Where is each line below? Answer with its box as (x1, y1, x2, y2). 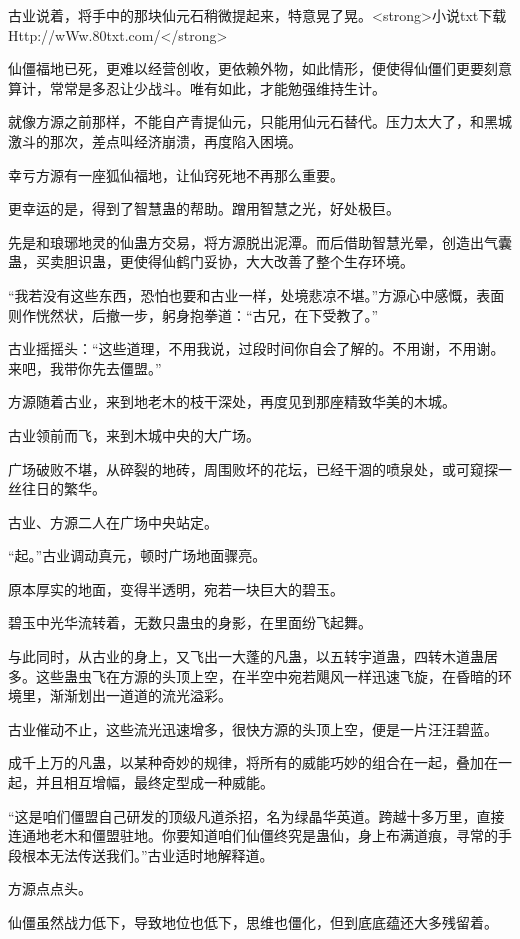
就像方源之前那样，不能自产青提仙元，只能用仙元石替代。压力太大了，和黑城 (8, 111, 512, 132)
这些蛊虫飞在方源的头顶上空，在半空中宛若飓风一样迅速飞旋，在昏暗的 (35, 665, 498, 686)
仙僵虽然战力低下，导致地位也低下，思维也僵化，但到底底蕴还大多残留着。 (8, 912, 498, 932)
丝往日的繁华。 (8, 478, 106, 499)
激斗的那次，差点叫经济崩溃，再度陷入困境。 (8, 130, 302, 151)
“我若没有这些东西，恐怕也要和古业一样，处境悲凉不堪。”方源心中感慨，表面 (8, 284, 505, 305)
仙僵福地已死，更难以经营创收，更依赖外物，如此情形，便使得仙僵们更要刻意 (8, 58, 512, 79)
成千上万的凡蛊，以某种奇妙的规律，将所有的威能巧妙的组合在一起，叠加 (8, 752, 484, 773)
